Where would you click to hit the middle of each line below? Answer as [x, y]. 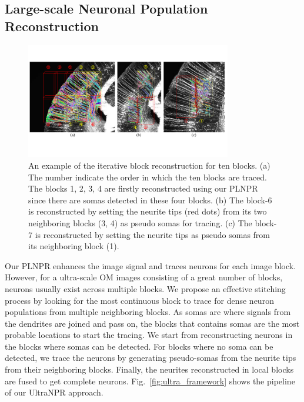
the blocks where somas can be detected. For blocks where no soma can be [139, 346]
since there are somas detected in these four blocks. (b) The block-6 [150, 200]
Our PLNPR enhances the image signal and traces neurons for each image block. [151, 265]
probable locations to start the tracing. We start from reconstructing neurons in [149, 335]
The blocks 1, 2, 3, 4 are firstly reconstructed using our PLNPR [143, 188]
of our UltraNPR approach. [54, 392]
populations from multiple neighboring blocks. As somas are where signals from [148, 312]
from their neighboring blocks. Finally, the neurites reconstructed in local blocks [149, 369]
